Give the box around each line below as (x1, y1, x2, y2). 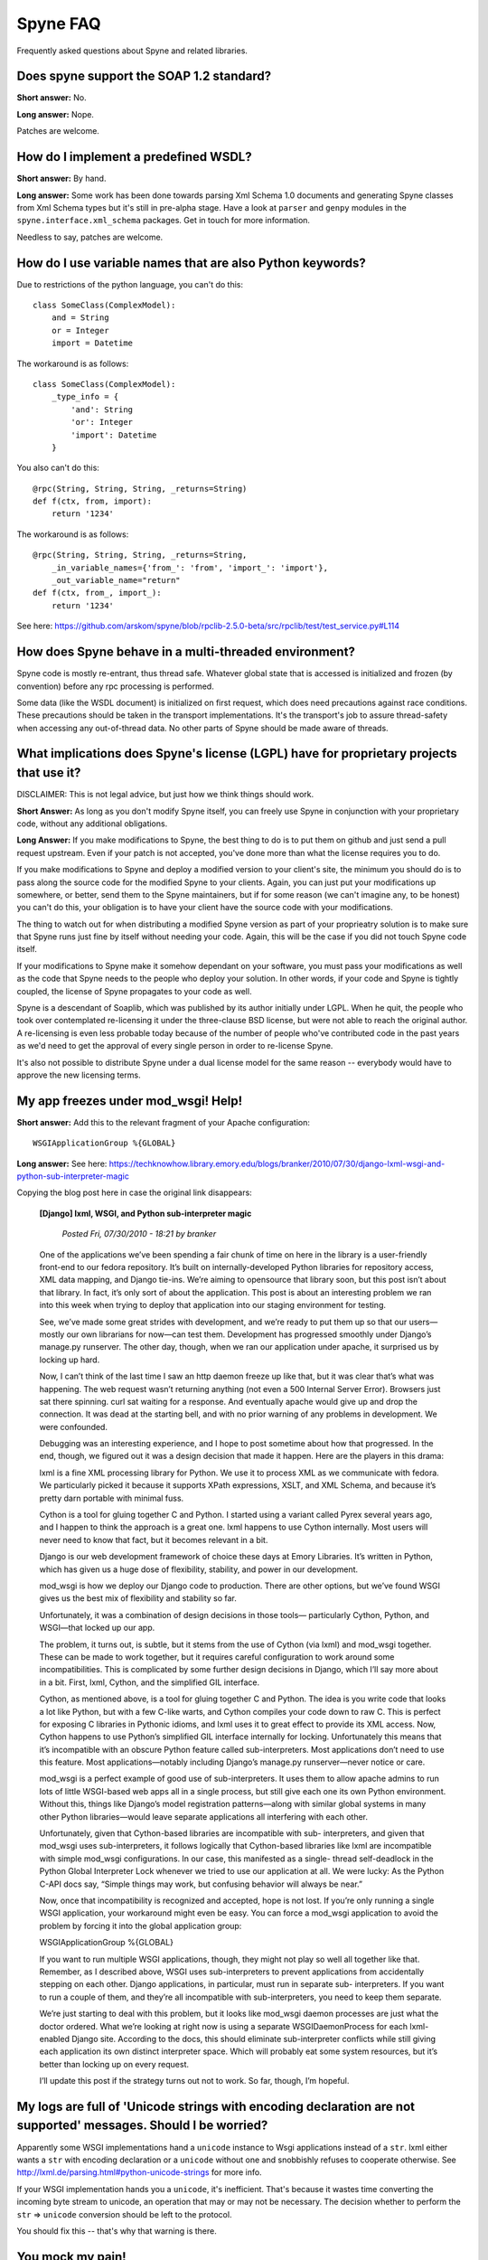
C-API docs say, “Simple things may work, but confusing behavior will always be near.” (39, 1879, 363, 1889)
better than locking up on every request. (39, 2058, 190, 2069)
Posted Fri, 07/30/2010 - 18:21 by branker (61, 1229, 217, 1239)
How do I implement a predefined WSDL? (16, 149, 252, 165)
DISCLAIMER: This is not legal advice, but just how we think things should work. (16, 789, 314, 800)
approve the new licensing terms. (16, 1069, 141, 1080)
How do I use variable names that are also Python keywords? (16, 255, 366, 270)
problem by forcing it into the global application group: (39, 1920, 242, 1931)
